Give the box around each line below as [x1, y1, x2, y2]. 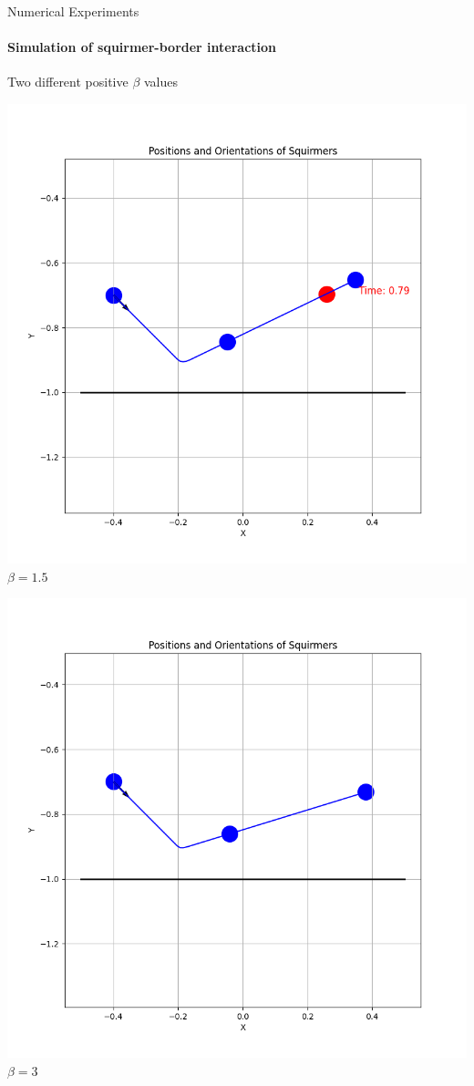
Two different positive [7, 72, 129, 91]
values [143, 72, 179, 91]
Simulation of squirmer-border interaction [7, 37, 277, 57]
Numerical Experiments [7, 2, 139, 20]
